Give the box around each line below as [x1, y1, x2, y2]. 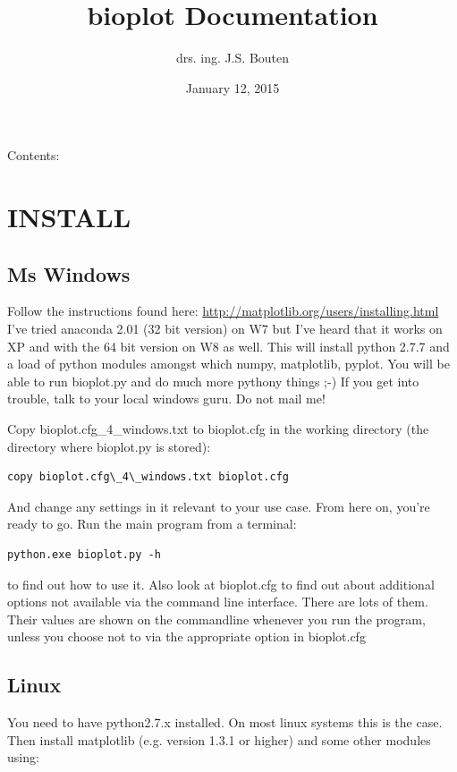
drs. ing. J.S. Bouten [175, 48, 290, 67]
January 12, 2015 [185, 78, 280, 97]
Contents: [7, 146, 60, 165]
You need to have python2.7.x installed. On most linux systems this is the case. [7, 713, 443, 732]
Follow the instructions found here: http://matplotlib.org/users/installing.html [7, 301, 439, 320]
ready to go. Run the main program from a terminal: [7, 514, 297, 533]
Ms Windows [7, 259, 131, 287]
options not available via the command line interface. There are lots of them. [7, 592, 428, 611]
